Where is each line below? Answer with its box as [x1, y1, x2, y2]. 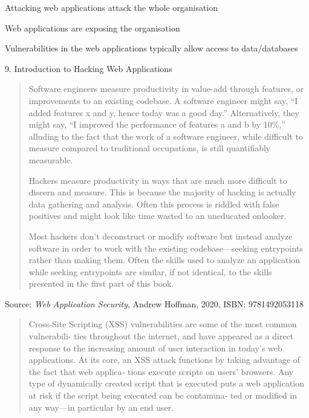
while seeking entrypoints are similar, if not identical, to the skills [28, 265, 272, 278]
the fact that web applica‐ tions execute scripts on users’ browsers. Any [28, 365, 294, 377]
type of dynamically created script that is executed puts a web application [28, 377, 305, 390]
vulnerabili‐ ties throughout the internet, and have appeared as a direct [28, 330, 294, 342]
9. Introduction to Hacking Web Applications [5, 62, 172, 74]
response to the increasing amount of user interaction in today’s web [28, 341, 282, 354]
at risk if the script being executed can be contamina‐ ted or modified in [28, 389, 298, 402]
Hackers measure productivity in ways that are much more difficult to [28, 174, 287, 186]
